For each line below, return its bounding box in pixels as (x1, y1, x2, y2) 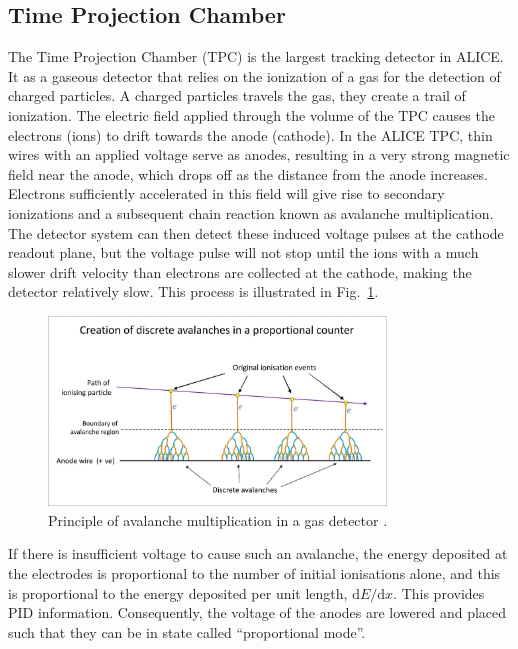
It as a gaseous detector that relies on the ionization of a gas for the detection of (8, 65, 501, 86)
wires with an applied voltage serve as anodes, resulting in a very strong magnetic (8, 144, 510, 165)
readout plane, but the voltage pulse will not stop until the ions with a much (8, 242, 479, 263)
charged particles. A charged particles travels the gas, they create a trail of (8, 85, 466, 106)
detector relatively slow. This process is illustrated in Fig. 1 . (8, 281, 379, 302)
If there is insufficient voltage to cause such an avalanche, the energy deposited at (8, 543, 508, 564)
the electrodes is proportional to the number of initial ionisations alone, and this (8, 563, 501, 584)
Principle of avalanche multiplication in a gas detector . (48, 509, 388, 530)
